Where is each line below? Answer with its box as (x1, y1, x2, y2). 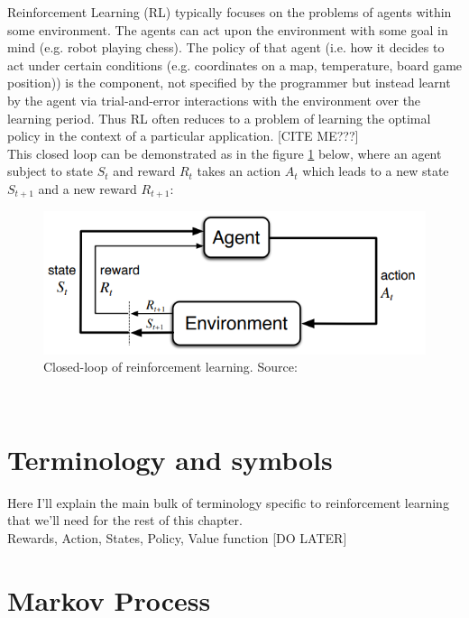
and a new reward (38, 179, 137, 198)
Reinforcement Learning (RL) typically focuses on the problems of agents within (7, 3, 452, 21)
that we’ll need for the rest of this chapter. (7, 511, 243, 530)
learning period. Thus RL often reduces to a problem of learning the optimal (7, 108, 431, 127)
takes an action (197, 161, 281, 180)
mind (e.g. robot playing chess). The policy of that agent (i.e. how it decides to (7, 38, 445, 57)
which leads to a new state (302, 161, 449, 180)
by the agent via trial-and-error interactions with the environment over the (7, 90, 421, 109)
